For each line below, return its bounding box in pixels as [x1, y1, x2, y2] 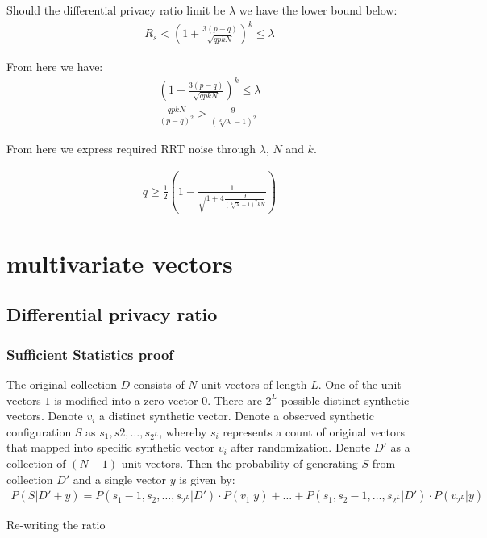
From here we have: [6, 58, 103, 75]
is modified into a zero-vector [54, 391, 198, 408]
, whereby [159, 423, 207, 440]
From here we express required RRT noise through [6, 140, 256, 157]
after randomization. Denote [231, 439, 371, 456]
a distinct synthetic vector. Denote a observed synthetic [99, 407, 374, 424]
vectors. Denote [6, 407, 83, 424]
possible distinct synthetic [281, 391, 410, 408]
